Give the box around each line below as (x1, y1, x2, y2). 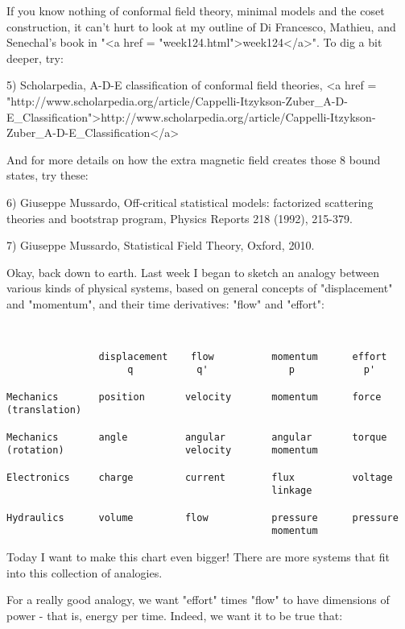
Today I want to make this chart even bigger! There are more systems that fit (6, 548, 391, 565)
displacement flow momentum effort (98, 350, 387, 362)
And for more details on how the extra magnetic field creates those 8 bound (6, 151, 381, 168)
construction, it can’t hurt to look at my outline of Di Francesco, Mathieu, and (6, 18, 396, 35)
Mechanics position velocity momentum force (6, 391, 382, 403)
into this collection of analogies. (6, 564, 163, 581)
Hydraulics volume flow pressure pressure (6, 511, 399, 523)
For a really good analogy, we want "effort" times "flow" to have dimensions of (6, 591, 390, 608)
